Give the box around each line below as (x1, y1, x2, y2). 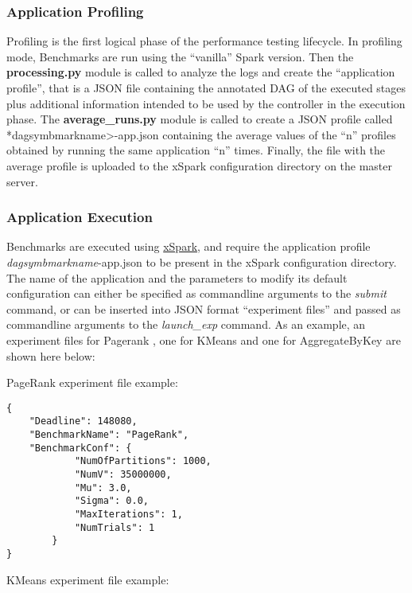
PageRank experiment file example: (6, 374, 178, 391)
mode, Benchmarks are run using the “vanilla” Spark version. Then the (6, 48, 354, 64)
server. (6, 173, 38, 189)
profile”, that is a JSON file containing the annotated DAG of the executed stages (6, 80, 406, 96)
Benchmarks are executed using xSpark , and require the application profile (6, 238, 371, 255)
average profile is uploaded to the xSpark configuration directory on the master (6, 157, 393, 174)
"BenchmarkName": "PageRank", (29, 429, 189, 441)
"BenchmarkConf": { (29, 442, 132, 454)
